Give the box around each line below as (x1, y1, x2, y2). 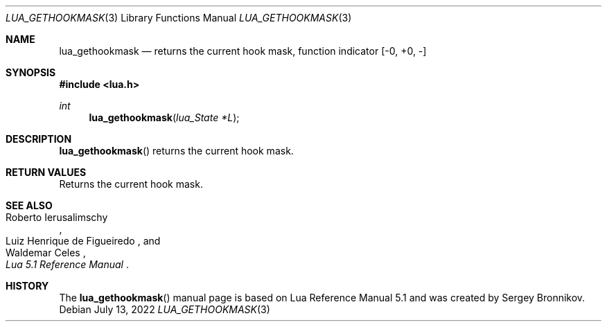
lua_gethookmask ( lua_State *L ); (89, 112, 240, 123)
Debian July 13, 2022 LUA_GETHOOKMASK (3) (59, 303, 270, 315)
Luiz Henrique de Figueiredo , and (6, 235, 161, 247)
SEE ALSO (6, 200, 53, 211)
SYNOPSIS (6, 67, 56, 78)
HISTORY (6, 280, 49, 292)
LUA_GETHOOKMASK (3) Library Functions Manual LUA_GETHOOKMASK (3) (6, 12, 352, 24)
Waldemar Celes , (6, 247, 86, 258)
